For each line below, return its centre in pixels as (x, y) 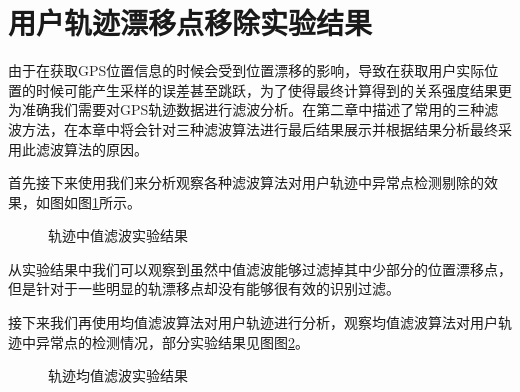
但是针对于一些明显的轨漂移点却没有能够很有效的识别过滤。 (204, 288)
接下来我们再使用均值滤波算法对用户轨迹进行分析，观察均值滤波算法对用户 (253, 322)
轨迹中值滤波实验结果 (118, 235)
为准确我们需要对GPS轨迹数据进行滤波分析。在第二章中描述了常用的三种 (246, 109)
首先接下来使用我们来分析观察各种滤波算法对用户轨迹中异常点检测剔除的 (246, 182)
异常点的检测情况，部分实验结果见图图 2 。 (172, 341)
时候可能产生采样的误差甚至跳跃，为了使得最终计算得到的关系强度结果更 (273, 89)
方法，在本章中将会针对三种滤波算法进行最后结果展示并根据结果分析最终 (259, 128)
